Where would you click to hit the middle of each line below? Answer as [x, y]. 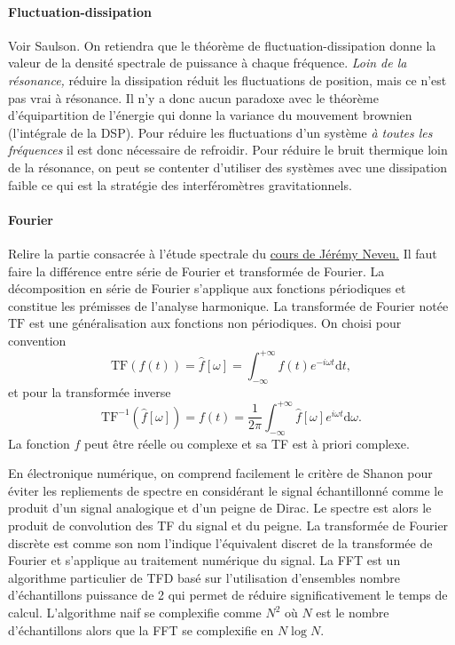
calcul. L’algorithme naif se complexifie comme [135, 613]
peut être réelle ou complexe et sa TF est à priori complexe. [247, 443]
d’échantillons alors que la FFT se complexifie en [141, 629]
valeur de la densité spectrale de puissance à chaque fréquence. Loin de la [208, 63]
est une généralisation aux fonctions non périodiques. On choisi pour [215, 323]
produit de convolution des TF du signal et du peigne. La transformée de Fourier [228, 526]
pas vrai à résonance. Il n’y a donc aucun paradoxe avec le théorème [193, 97]
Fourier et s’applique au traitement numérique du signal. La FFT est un [204, 560]
